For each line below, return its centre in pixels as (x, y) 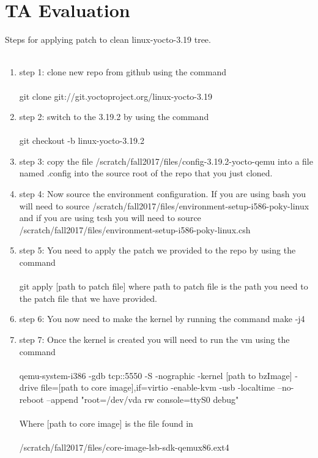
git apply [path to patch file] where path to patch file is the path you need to (164, 286)
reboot (31, 399)
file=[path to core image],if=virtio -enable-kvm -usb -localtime (158, 387)
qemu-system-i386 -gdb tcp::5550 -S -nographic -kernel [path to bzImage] (156, 375)
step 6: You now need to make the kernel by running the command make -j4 (162, 319)
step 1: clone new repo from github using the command (123, 72)
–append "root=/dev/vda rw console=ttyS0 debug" (143, 399)
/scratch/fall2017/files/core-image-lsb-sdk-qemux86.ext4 (124, 447)
